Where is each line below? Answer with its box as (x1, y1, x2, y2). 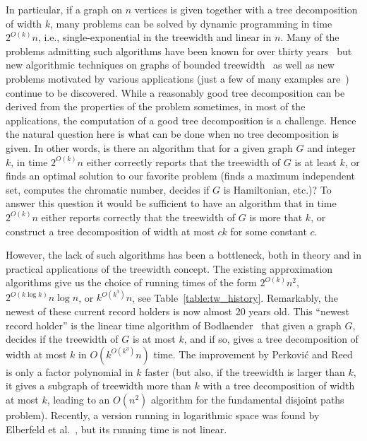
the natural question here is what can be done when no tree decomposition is (6, 127, 339, 141)
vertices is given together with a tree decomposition (134, 2, 358, 16)
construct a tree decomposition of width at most (6, 223, 215, 238)
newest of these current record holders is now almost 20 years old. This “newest (6, 303, 349, 318)
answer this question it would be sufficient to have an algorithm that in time (6, 196, 337, 211)
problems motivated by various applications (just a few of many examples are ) (6, 71, 349, 86)
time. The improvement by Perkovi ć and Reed (153, 346, 353, 361)
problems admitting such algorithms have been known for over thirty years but (6, 43, 352, 58)
